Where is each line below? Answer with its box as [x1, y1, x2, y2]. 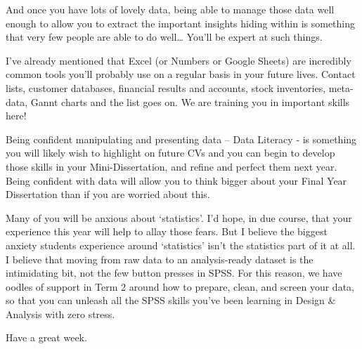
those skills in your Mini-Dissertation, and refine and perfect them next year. [6, 159, 337, 173]
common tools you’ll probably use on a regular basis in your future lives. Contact [6, 67, 356, 81]
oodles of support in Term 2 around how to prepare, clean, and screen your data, [6, 279, 354, 294]
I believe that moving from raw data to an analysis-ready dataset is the [6, 251, 313, 266]
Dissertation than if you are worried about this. [6, 187, 210, 202]
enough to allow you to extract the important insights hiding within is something [6, 15, 356, 30]
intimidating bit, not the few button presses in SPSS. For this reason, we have [6, 265, 342, 280]
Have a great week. [6, 330, 87, 345]
